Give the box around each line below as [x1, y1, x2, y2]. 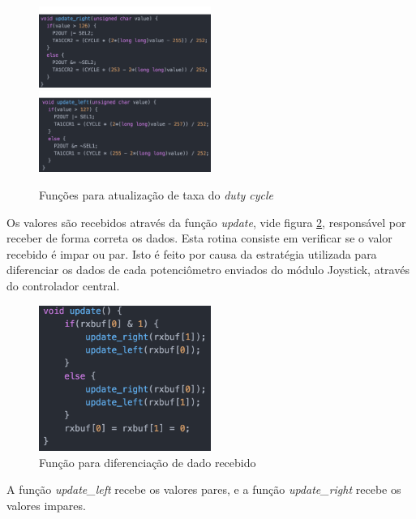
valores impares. [6, 496, 86, 513]
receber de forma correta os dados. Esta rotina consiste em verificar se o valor [6, 229, 392, 247]
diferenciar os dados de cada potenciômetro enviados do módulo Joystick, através [6, 261, 410, 278]
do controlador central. [6, 277, 120, 294]
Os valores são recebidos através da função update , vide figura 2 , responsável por [6, 213, 406, 230]
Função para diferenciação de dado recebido [39, 453, 256, 470]
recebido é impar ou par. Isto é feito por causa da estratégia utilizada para [6, 245, 377, 262]
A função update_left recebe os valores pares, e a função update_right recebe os [6, 481, 401, 498]
